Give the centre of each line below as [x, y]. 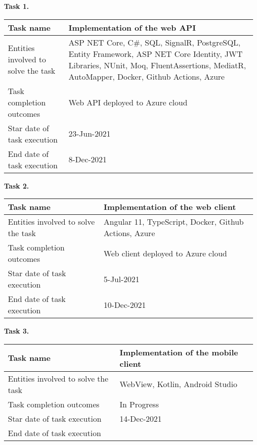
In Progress [139, 404]
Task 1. [17, 6]
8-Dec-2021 [87, 159]
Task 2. [17, 185]
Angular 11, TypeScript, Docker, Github [173, 222]
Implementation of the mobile [179, 352]
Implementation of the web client [170, 207]
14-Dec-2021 [141, 418]
